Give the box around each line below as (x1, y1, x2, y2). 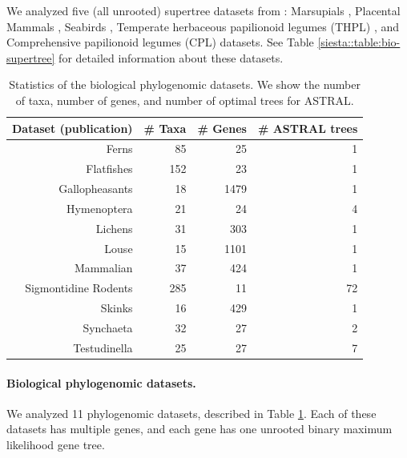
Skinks (100, 299, 133, 316)
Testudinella (73, 339, 133, 356)
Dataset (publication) (12, 119, 133, 136)
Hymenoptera (66, 199, 133, 216)
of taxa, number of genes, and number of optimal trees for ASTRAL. (15, 91, 354, 108)
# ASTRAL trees (257, 119, 358, 136)
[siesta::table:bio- (317, 34, 401, 50)
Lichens (95, 219, 133, 236)
